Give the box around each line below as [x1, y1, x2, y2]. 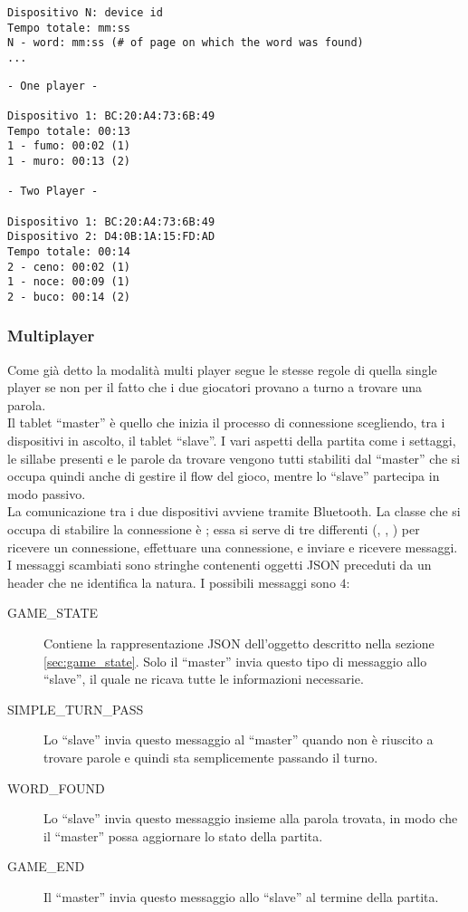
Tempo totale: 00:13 [7, 124, 131, 138]
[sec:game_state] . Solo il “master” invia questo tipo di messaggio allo [43, 651, 427, 670]
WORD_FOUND [7, 778, 105, 797]
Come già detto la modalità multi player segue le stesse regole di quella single [7, 360, 437, 379]
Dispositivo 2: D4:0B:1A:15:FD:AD [7, 230, 215, 244]
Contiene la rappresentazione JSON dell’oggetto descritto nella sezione [43, 634, 435, 652]
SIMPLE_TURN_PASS [7, 699, 144, 718]
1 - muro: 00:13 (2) [7, 154, 131, 168]
